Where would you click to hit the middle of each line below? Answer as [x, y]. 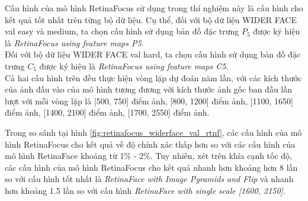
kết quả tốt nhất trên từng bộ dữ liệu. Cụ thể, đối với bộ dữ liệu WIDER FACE [151, 19]
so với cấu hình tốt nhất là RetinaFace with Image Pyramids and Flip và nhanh [149, 179]
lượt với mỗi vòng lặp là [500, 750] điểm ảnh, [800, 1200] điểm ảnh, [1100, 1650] [149, 100]
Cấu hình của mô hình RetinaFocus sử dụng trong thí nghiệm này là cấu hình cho [154, 8]
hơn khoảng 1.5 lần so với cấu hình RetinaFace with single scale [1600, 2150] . [145, 190]
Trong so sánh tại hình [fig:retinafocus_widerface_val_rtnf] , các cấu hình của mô [153, 132]
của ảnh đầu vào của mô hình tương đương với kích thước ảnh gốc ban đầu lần [149, 89]
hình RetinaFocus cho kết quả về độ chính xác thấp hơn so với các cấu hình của [150, 144]
